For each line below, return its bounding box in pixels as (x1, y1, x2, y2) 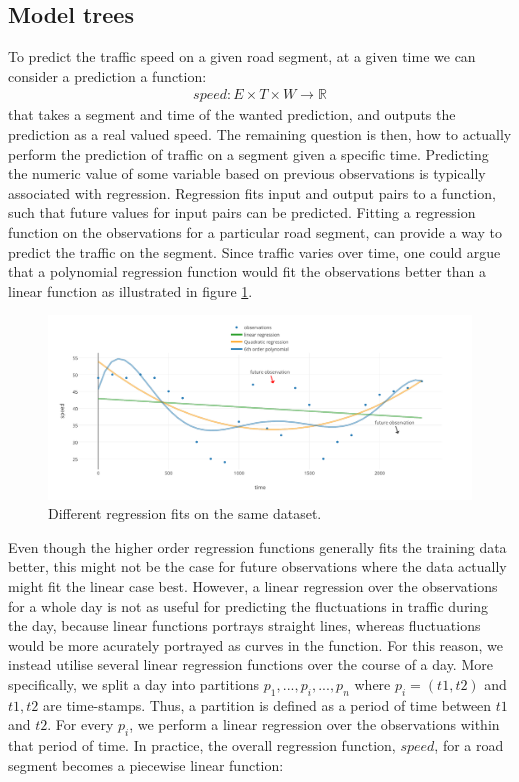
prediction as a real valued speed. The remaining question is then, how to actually (8, 124, 512, 145)
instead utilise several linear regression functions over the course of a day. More (8, 654, 493, 675)
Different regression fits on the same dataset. (48, 503, 322, 524)
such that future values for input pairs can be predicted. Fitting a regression (8, 202, 476, 223)
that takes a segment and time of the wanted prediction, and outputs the (8, 104, 456, 125)
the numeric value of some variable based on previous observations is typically (8, 163, 486, 184)
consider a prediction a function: (8, 65, 207, 86)
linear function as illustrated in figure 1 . (8, 280, 253, 301)
